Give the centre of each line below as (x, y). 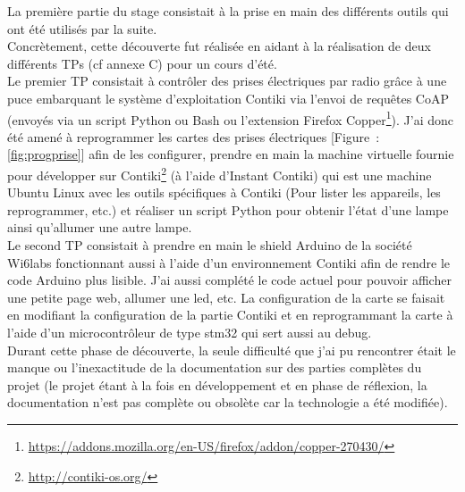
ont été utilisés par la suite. (82, 28)
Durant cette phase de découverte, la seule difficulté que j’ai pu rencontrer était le (232, 350)
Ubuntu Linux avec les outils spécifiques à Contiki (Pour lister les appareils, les (224, 192)
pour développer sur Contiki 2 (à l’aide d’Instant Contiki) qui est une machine (220, 174)
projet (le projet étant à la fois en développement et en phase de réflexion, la (217, 384)
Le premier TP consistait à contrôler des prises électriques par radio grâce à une (227, 81)
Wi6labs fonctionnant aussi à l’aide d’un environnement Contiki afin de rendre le (229, 262)
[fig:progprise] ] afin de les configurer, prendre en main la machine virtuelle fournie (231, 154)
